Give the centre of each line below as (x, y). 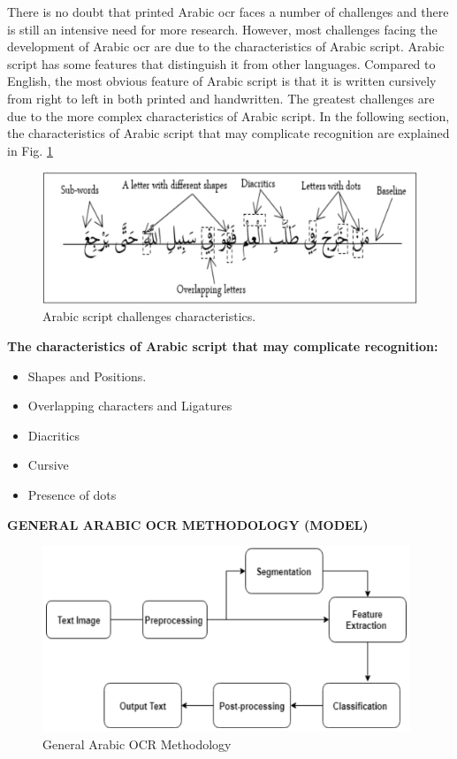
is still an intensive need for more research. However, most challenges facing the (222, 29)
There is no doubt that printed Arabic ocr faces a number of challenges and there (228, 11)
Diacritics (54, 435)
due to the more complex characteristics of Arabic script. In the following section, (228, 115)
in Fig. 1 (30, 150)
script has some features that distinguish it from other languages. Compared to (221, 63)
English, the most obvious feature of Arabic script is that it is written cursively (222, 81)
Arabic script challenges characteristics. (149, 316)
